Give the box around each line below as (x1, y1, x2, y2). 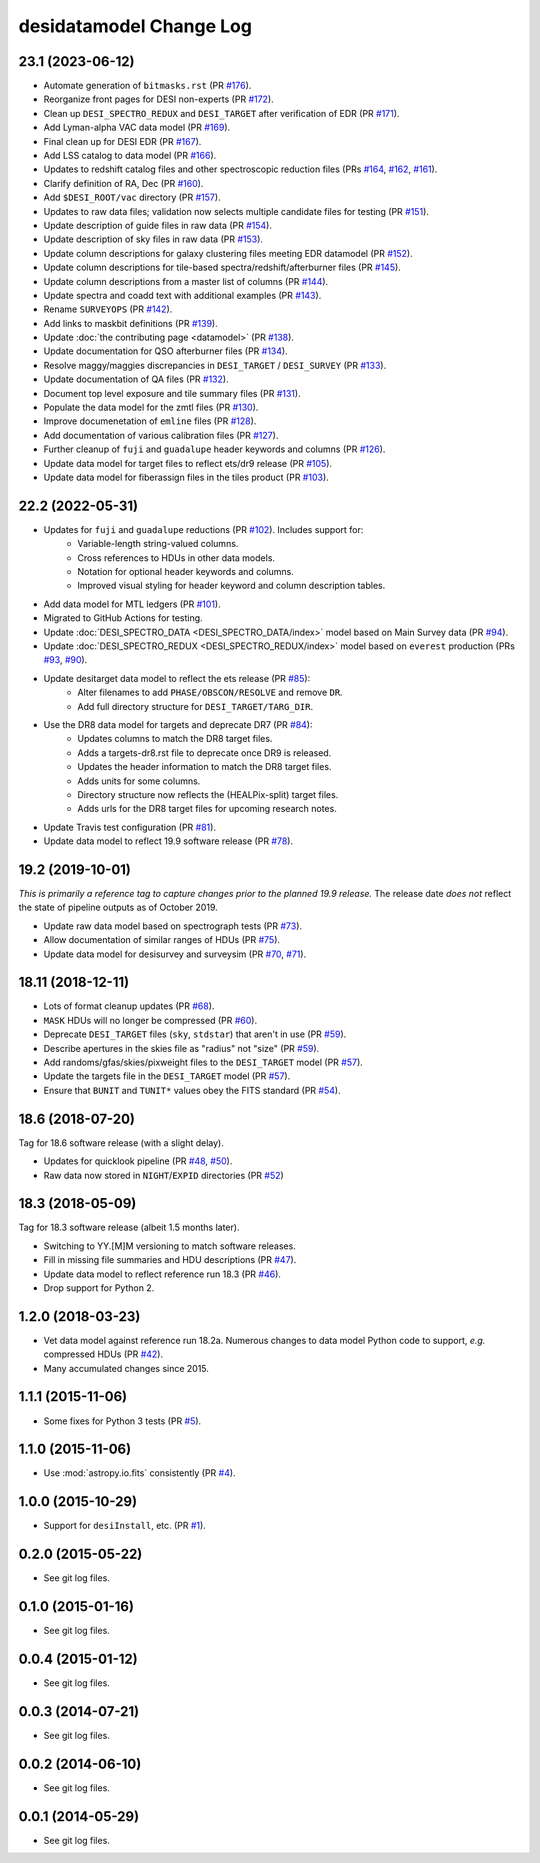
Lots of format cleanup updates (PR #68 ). (43, 1000, 215, 1012)
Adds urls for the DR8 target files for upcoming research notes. (77, 803, 337, 815)
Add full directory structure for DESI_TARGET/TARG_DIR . (77, 700, 314, 712)
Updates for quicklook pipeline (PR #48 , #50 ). (43, 1155, 233, 1167)
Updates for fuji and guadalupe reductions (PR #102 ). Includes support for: (43, 523, 364, 535)
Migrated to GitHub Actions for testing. (43, 612, 204, 624)
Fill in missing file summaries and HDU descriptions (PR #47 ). (43, 1254, 297, 1266)
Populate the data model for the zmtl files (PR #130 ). (43, 401, 259, 414)
